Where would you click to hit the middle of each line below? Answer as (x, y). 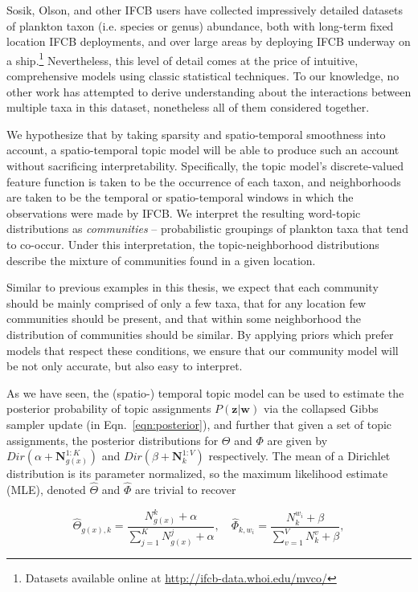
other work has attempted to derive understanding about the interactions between (209, 91)
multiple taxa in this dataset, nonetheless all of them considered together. (188, 107)
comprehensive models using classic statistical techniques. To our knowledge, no (203, 76)
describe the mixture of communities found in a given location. (161, 260)
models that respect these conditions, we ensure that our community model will (203, 350)
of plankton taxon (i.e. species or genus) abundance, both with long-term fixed (200, 25)
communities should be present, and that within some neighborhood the (184, 318)
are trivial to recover (186, 489)
